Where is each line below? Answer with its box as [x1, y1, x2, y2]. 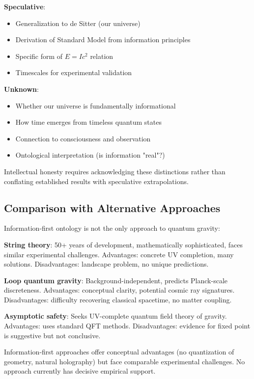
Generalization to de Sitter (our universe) [15, 18, 141, 28]
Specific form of [15, 51, 63, 61]
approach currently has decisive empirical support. [4, 366, 156, 376]
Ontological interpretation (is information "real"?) [15, 150, 165, 160]
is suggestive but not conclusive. [4, 330, 101, 340]
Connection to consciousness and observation [15, 133, 151, 143]
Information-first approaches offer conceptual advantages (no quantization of [4, 347, 234, 357]
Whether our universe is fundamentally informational [15, 100, 176, 110]
